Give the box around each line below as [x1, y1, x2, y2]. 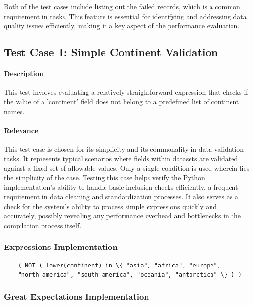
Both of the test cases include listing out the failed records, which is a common [4, 1, 240, 11]
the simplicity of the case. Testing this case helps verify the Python [4, 172, 205, 182]
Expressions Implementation [4, 241, 118, 253]
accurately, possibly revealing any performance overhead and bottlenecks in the [4, 210, 241, 221]
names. [4, 106, 25, 116]
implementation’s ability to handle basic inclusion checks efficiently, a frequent [4, 182, 238, 192]
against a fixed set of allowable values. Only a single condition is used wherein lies [4, 163, 250, 173]
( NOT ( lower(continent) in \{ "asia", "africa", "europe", [18, 262, 221, 269]
